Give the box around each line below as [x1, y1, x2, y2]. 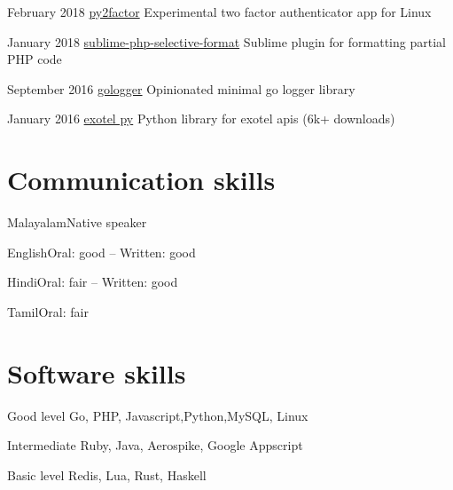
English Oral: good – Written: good [7, 242, 196, 261]
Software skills [7, 354, 186, 391]
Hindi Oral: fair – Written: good [7, 273, 178, 291]
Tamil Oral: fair [7, 302, 89, 320]
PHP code [7, 50, 62, 68]
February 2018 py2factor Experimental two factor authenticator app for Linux [7, 3, 432, 20]
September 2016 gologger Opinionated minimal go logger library [7, 79, 355, 98]
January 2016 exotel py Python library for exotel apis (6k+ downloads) [7, 109, 395, 128]
